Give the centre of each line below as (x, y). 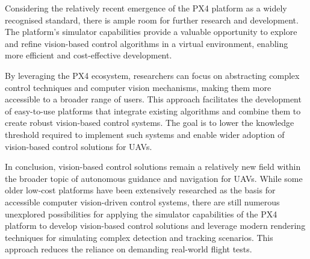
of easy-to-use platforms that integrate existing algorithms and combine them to (153, 111)
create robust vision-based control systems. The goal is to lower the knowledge (150, 123)
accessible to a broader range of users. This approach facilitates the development (153, 99)
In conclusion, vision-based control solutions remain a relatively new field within (153, 167)
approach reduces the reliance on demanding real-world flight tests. (129, 249)
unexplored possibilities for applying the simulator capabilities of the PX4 (141, 214)
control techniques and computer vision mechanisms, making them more (138, 87)
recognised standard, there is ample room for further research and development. (152, 20)
